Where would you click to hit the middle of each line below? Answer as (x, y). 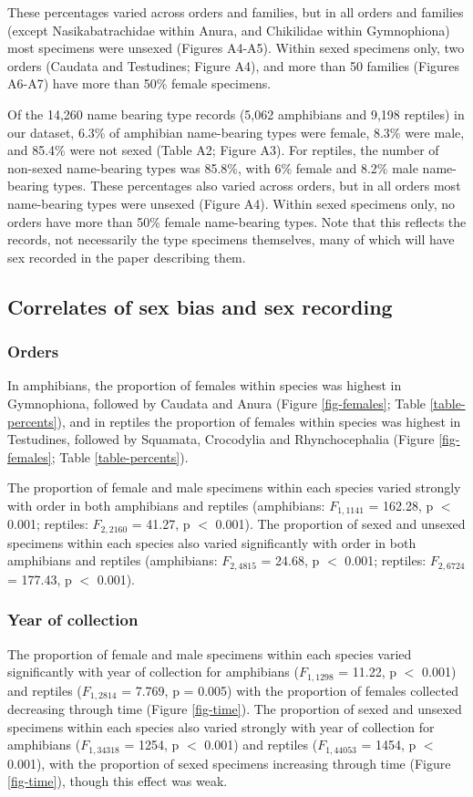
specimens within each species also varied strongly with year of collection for (221, 726)
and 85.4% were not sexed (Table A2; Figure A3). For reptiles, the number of (223, 150)
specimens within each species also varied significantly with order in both (212, 542)
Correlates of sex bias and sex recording (200, 306)
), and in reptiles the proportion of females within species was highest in (259, 421)
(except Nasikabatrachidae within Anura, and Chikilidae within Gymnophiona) (229, 30)
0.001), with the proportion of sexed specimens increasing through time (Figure (229, 763)
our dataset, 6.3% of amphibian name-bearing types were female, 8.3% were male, (236, 132)
